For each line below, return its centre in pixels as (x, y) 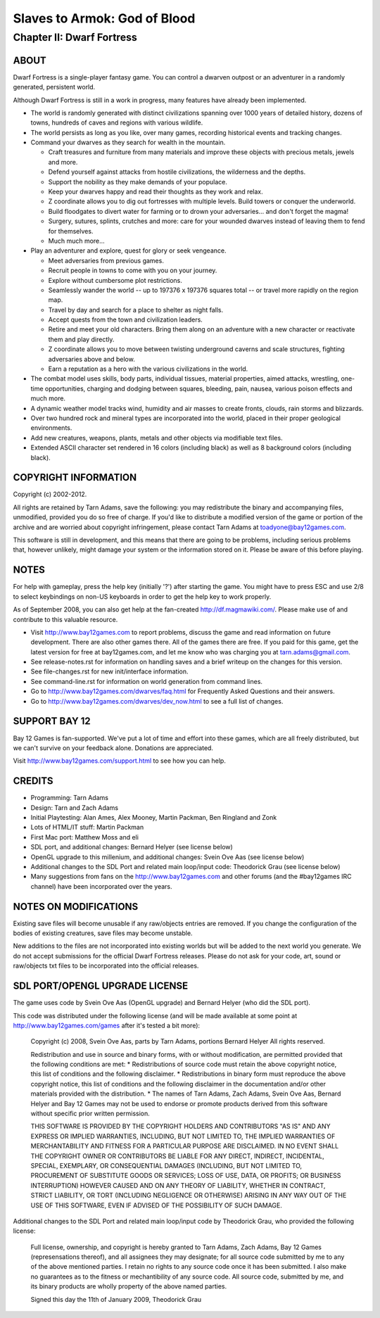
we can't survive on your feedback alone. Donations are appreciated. (113, 748)
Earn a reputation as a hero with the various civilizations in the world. (148, 369)
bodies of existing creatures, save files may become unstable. (103, 933)
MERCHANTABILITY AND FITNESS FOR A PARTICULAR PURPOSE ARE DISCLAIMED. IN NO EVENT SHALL (185, 1146)
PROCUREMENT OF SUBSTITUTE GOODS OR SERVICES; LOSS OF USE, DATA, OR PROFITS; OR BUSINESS (186, 1176)
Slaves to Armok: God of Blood (104, 18)
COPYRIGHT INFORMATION (75, 477)
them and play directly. (81, 339)
